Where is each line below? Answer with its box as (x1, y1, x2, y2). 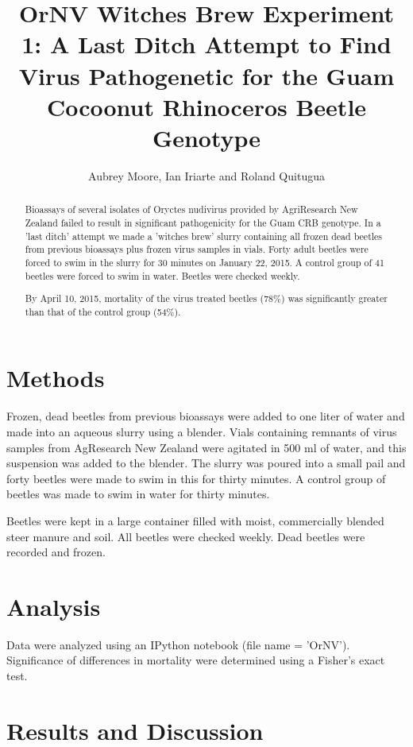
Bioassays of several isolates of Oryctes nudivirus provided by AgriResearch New (25, 203, 358, 216)
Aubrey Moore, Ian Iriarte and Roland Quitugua (88, 167, 325, 184)
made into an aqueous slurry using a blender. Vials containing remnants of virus (6, 423, 397, 439)
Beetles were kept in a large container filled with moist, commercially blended (6, 512, 384, 528)
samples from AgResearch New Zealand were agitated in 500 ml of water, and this (6, 439, 407, 455)
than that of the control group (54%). (25, 304, 181, 318)
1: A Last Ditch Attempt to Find (21, 28, 392, 60)
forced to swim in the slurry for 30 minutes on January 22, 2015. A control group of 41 (25, 255, 384, 269)
